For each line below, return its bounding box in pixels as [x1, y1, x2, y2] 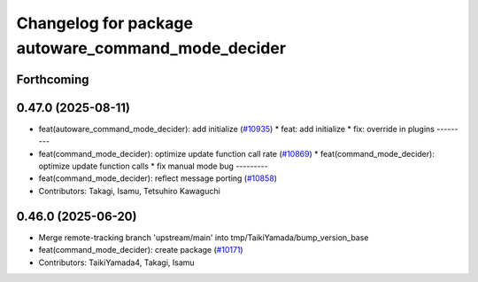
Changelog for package [16, 13, 194, 33]
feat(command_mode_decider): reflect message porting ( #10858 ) [38, 173, 278, 184]
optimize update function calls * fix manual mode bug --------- [38, 161, 269, 172]
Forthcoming [16, 72, 89, 87]
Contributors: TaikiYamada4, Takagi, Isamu [38, 257, 195, 268]
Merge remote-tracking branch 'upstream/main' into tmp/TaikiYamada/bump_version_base [38, 231, 369, 243]
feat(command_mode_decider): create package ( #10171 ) [38, 245, 243, 255]
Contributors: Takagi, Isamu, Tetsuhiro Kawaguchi [38, 185, 220, 196]
